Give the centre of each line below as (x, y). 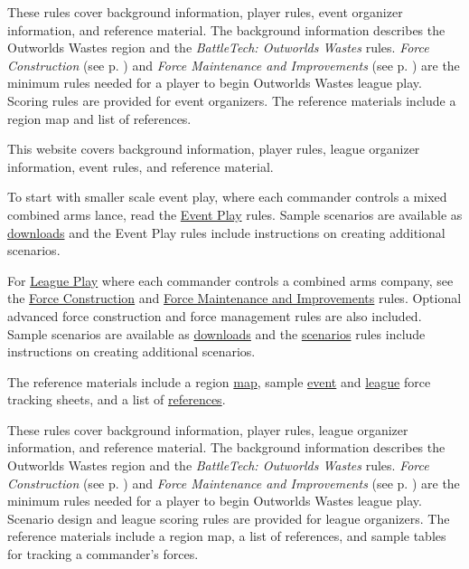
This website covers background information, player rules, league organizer (214, 149)
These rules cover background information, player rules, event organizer (205, 12)
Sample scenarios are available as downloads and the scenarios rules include (216, 333)
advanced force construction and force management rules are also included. (215, 315)
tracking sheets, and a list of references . (117, 399)
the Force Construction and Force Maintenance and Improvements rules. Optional (234, 298)
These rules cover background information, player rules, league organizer (208, 429)
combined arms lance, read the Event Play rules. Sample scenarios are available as (235, 214)
